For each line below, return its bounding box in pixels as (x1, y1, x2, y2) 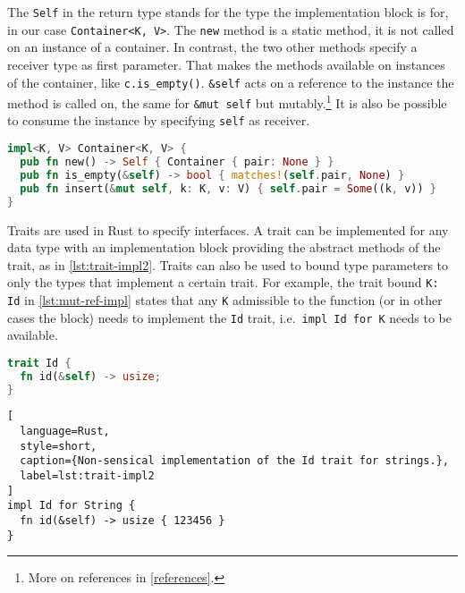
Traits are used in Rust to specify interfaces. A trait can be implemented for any (7, 220, 449, 239)
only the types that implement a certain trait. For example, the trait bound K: (7, 273, 439, 292)
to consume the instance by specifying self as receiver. (7, 111, 310, 130)
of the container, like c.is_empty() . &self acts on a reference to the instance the (7, 72, 454, 91)
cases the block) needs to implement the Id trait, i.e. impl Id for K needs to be (7, 308, 452, 326)
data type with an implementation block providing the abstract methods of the (7, 238, 441, 257)
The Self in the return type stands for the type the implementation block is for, (7, 3, 449, 21)
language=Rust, (20, 425, 110, 438)
